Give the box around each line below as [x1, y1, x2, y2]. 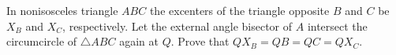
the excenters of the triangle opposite [149, 2, 330, 18]
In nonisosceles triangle [6, 2, 118, 18]
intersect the [307, 17, 368, 34]
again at [119, 33, 159, 49]
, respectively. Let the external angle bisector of [62, 17, 293, 34]
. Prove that [170, 33, 230, 49]
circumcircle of [6, 33, 77, 49]
